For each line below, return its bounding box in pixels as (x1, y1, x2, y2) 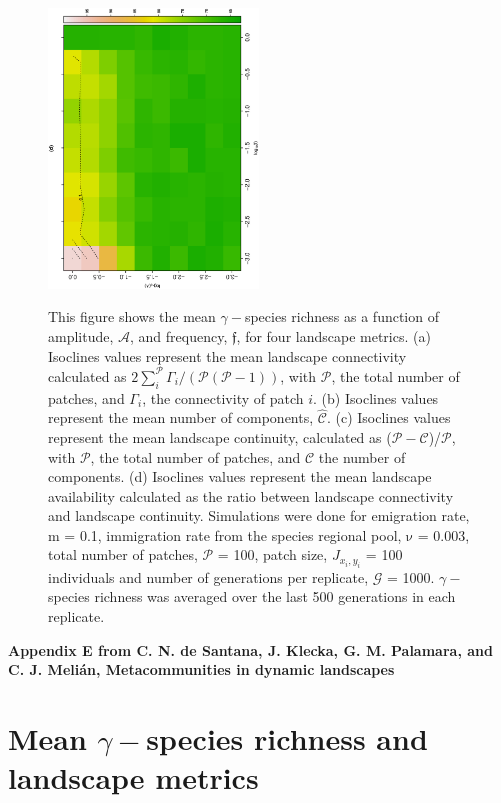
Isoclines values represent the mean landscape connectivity (48, 345, 407, 366)
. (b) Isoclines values (313, 387, 439, 408)
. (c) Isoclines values (326, 407, 451, 428)
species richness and (146, 718, 428, 759)
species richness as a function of (244, 306, 439, 327)
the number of (318, 446, 406, 467)
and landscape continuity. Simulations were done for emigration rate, (48, 505, 470, 526)
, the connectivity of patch (142, 387, 304, 408)
